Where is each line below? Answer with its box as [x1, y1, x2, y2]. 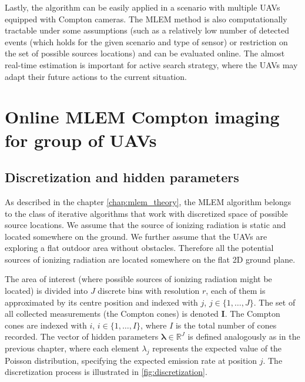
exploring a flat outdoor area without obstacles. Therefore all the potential [5, 242, 274, 254]
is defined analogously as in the [187, 330, 300, 343]
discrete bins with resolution [98, 284, 200, 297]
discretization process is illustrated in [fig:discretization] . [5, 366, 207, 378]
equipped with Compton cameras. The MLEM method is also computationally [5, 12, 287, 25]
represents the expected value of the [152, 342, 282, 354]
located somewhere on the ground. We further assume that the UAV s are [5, 230, 267, 242]
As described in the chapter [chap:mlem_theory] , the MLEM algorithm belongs [5, 195, 291, 207]
